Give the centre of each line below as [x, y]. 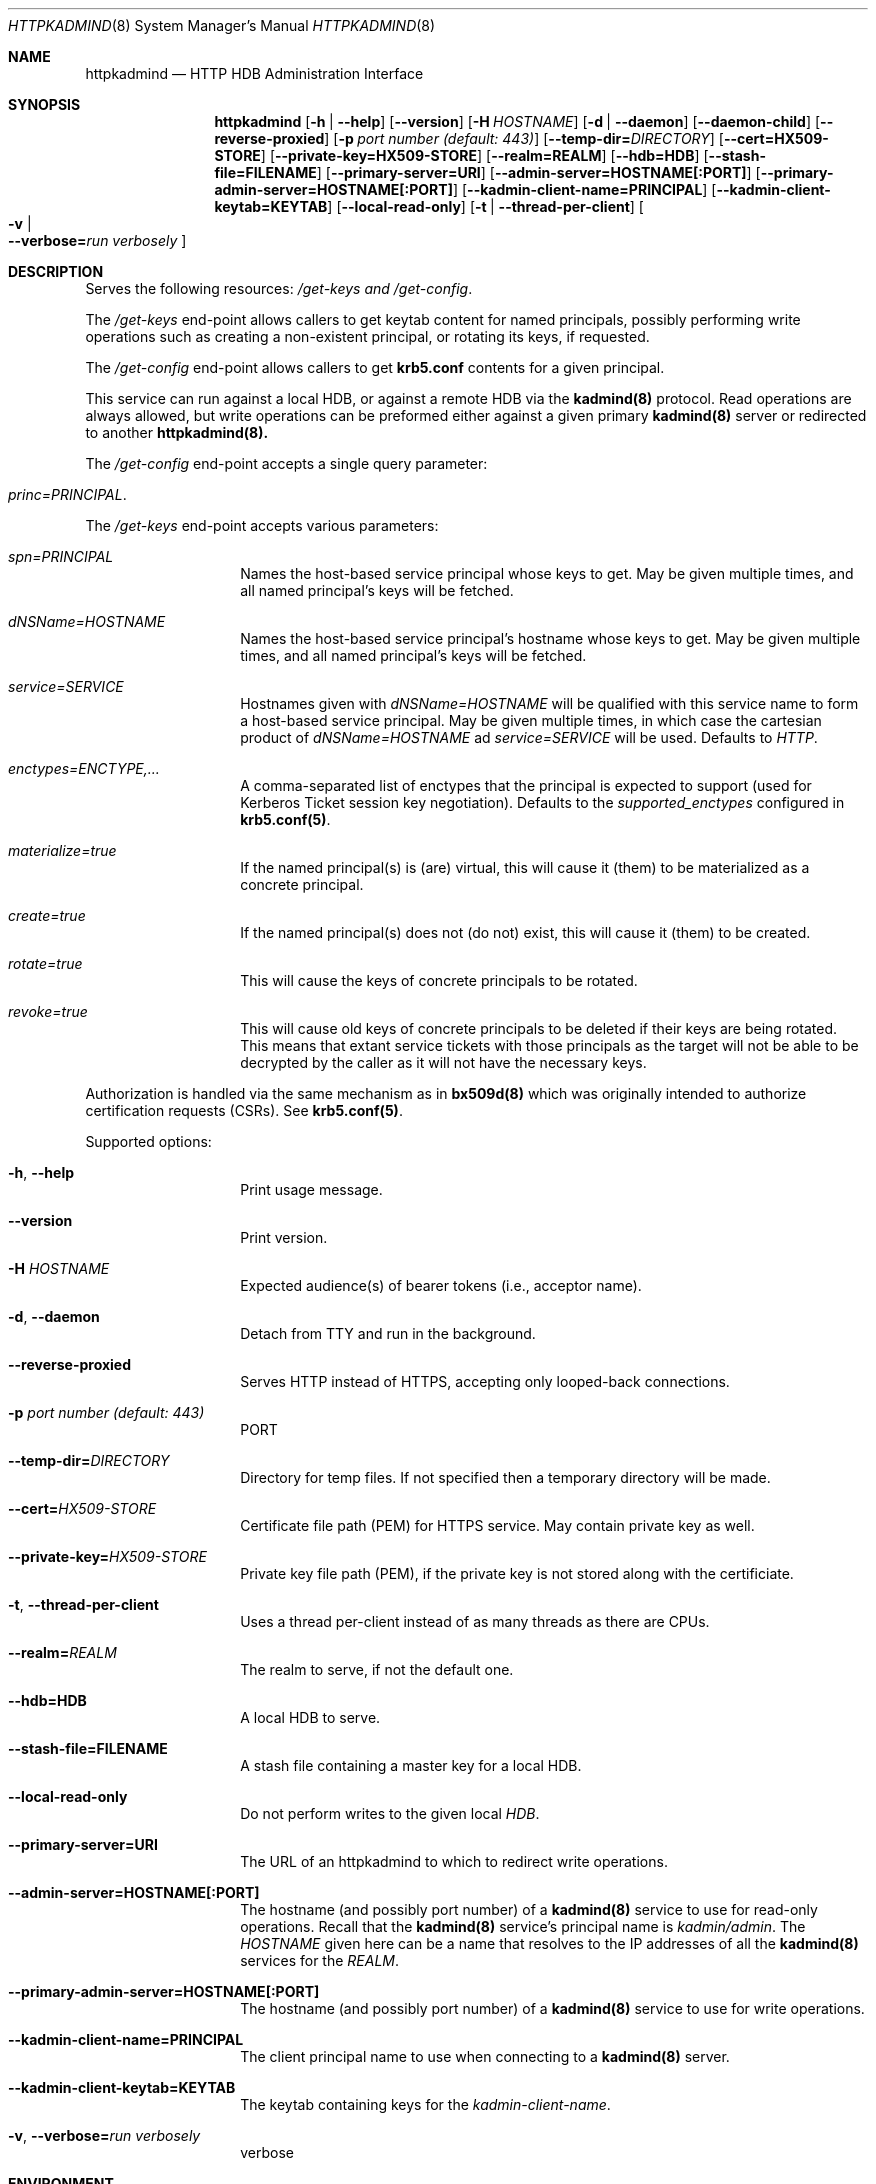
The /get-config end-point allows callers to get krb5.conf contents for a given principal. [375, 367]
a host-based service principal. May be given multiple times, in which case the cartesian [531, 720]
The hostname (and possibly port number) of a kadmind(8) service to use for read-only [529, 1909]
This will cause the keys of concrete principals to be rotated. [439, 980]
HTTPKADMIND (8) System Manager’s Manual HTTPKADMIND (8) [222, 25]
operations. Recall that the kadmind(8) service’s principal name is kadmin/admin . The [523, 1926]
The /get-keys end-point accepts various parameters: [262, 525]
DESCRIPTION [56, 271]
